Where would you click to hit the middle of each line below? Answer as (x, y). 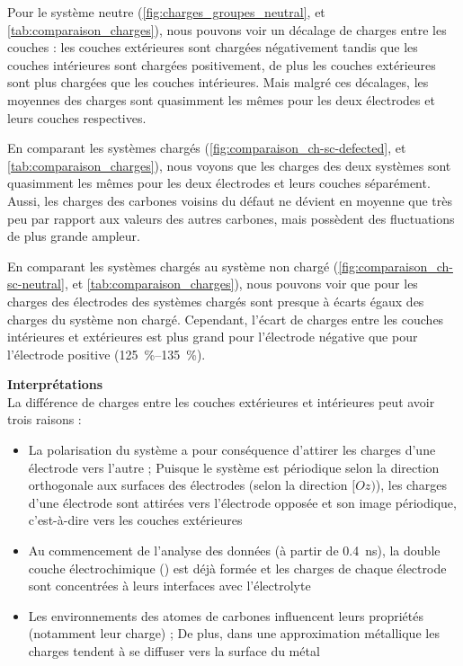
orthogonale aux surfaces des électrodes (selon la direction (188, 485)
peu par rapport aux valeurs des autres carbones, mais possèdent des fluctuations (231, 218)
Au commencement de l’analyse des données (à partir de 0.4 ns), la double (234, 551)
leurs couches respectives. (77, 117)
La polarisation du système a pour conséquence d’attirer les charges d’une (232, 450)
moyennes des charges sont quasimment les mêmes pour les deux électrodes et (221, 99)
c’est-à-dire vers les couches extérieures (135, 520)
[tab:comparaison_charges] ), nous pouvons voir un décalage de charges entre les (227, 29)
